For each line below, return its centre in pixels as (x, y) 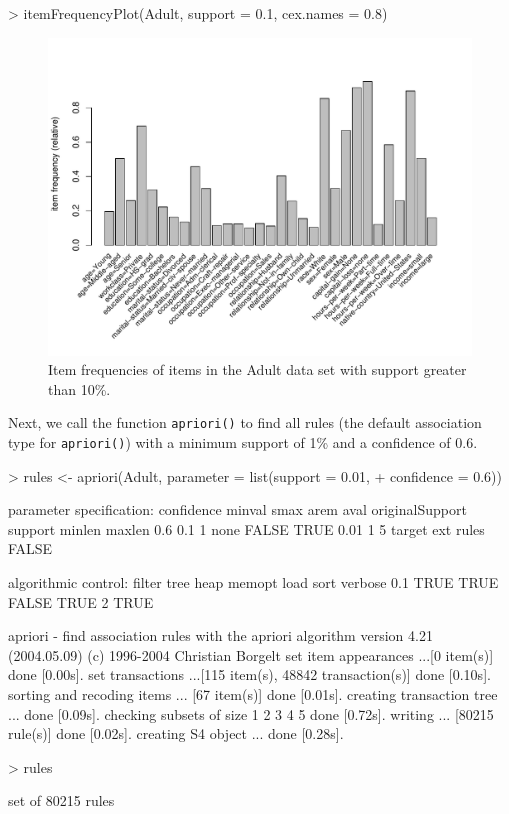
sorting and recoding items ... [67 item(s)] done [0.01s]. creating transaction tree (253, 694)
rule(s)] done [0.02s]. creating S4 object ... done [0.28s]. (176, 733)
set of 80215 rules (61, 800)
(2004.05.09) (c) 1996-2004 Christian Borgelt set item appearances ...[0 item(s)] (251, 654)
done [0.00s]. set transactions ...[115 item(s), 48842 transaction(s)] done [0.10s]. (249, 674)
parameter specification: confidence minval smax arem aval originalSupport (237, 509)
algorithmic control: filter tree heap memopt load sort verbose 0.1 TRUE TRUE (253, 582)
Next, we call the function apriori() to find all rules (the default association (245, 422)
